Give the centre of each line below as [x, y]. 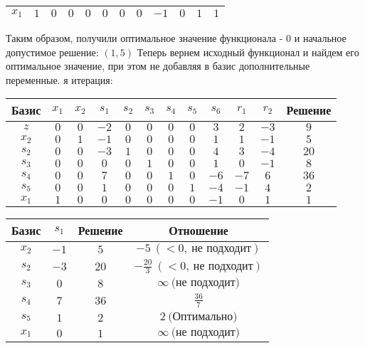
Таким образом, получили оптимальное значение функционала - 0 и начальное [176, 38]
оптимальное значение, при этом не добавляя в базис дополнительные [158, 66]
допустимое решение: [52, 52]
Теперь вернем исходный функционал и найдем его [248, 52]
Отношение [199, 231]
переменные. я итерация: [59, 79]
